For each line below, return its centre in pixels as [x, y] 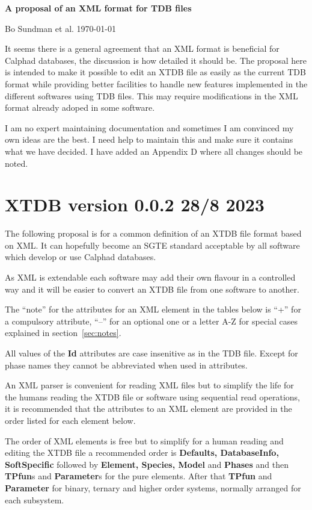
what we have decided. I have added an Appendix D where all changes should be [154, 151]
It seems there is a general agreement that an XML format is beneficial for [142, 48]
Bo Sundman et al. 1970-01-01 [60, 28]
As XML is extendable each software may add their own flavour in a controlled [150, 277]
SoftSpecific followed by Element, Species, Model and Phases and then [147, 464]
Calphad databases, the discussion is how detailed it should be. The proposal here [156, 60]
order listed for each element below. [70, 420]
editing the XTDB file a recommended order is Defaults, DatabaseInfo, [142, 452]
